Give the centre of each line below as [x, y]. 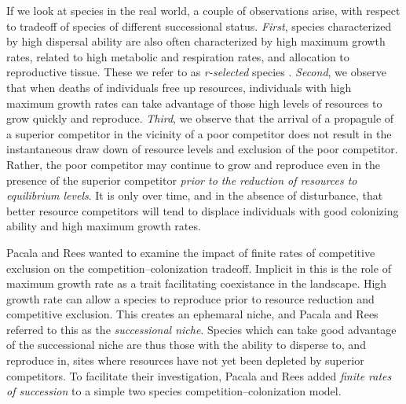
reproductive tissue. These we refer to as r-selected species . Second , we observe [196, 72]
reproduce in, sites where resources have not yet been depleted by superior [185, 360]
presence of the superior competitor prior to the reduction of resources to [182, 180]
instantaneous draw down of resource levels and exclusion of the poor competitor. [202, 149]
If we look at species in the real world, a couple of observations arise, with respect [203, 10]
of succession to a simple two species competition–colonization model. [174, 391]
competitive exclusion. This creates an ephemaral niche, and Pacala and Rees [192, 314]
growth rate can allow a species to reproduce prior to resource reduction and [190, 298]
